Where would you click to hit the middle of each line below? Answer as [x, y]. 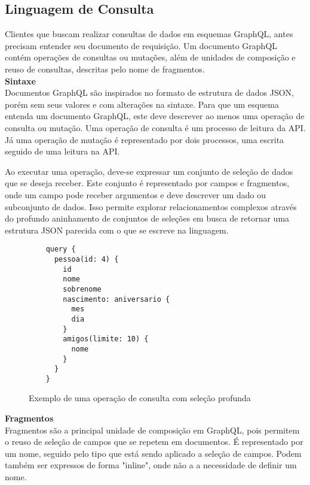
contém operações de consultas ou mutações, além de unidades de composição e [150, 57]
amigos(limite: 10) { [106, 339]
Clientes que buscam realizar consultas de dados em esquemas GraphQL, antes [149, 34]
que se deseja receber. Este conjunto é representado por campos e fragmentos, [147, 183]
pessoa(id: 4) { [86, 259]
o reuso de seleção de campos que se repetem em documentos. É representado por [154, 442]
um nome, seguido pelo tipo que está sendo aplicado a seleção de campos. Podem [153, 453]
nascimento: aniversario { [116, 299]
